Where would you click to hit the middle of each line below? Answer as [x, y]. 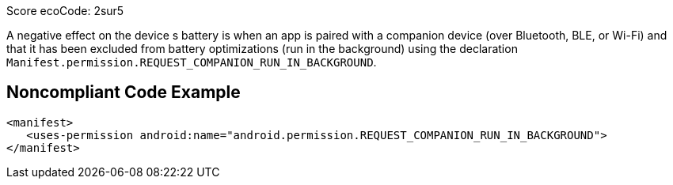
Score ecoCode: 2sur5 [65, 11]
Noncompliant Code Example [124, 92]
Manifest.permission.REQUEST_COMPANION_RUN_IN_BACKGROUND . [192, 62]
